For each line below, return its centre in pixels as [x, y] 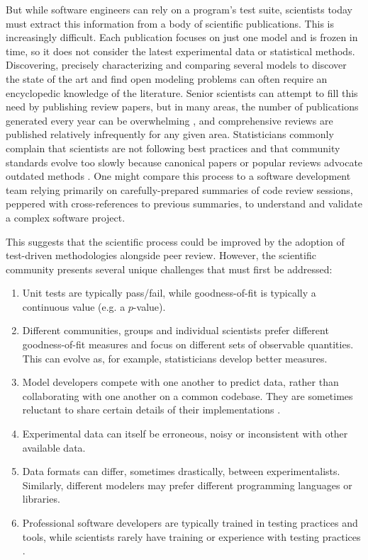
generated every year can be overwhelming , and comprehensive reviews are [169, 120]
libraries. [41, 499]
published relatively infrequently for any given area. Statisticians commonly [170, 134]
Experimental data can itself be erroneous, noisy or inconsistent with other [185, 434]
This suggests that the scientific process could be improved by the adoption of [175, 241]
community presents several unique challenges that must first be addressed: [169, 269]
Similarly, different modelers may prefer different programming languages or [187, 485]
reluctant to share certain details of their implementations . [151, 410]
